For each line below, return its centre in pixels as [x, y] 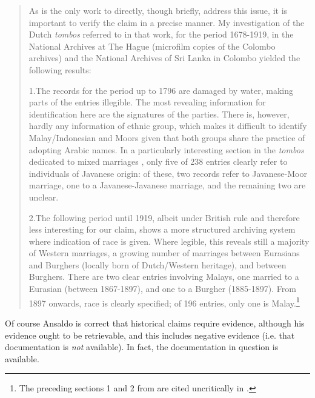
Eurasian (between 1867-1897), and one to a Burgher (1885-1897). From [162, 289]
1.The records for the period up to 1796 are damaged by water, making [161, 90]
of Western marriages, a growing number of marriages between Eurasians [164, 253]
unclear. [44, 197]
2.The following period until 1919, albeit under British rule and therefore [164, 217]
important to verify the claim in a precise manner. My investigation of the [167, 22]
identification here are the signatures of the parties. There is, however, [159, 114]
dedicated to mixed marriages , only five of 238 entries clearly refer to [158, 161]
